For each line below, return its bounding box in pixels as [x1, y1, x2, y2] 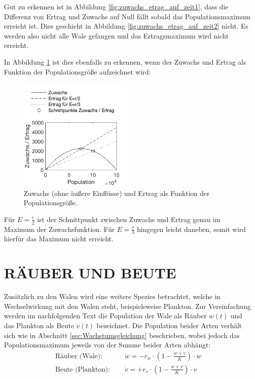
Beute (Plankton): [55, 366, 110, 373]
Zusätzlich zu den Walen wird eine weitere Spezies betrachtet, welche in [4, 291, 220, 302]
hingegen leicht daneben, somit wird [137, 224, 246, 234]
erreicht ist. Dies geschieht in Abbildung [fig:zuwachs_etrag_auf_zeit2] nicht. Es [4, 21, 249, 31]
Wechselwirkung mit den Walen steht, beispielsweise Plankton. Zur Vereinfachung [4, 301, 251, 311]
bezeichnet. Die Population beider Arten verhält [96, 320, 242, 330]
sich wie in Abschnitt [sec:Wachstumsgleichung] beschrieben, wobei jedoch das [4, 330, 240, 340]
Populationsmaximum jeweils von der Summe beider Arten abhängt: [4, 340, 211, 350]
